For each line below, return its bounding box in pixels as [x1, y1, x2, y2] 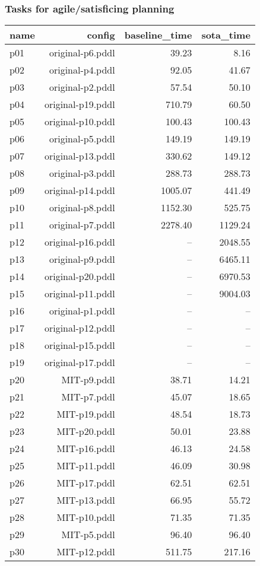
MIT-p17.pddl [56, 476, 115, 490]
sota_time [201, 28, 251, 42]
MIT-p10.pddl [56, 510, 115, 524]
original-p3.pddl [49, 166, 115, 180]
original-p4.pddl [49, 63, 115, 77]
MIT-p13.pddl [56, 493, 115, 507]
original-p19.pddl [44, 97, 115, 112]
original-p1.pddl [49, 304, 115, 318]
